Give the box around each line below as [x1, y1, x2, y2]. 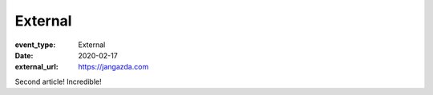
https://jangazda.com [78, 62, 149, 72]
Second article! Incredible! [14, 77, 102, 86]
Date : [14, 50, 34, 60]
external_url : [14, 62, 59, 72]
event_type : [14, 40, 56, 49]
